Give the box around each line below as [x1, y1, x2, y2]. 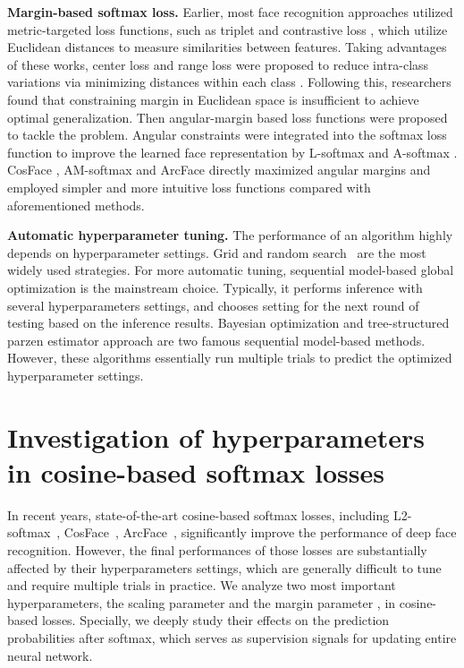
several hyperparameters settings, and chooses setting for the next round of [7, 295, 419, 314]
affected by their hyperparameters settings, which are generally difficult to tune [7, 558, 442, 577]
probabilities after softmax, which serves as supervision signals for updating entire [7, 628, 457, 647]
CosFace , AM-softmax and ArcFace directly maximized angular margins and [7, 160, 431, 179]
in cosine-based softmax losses [7, 453, 384, 490]
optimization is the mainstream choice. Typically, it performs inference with [7, 278, 423, 296]
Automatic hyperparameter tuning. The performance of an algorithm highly [7, 226, 453, 244]
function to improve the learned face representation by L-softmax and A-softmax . [7, 142, 458, 161]
